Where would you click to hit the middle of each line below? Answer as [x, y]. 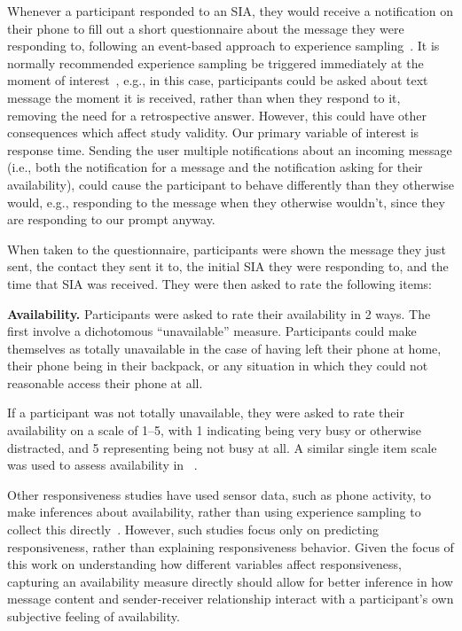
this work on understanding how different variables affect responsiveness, [204, 564]
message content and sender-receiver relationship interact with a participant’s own [231, 599]
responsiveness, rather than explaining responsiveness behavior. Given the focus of [231, 546]
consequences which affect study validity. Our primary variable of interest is [213, 132]
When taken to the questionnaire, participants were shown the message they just [227, 249]
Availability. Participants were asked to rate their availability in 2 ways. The [219, 313]
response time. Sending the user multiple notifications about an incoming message [230, 149]
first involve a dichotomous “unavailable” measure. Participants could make [212, 331]
